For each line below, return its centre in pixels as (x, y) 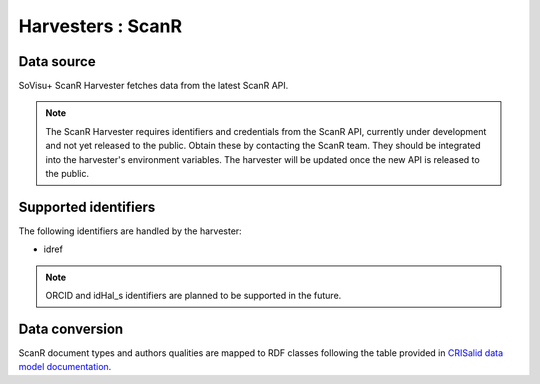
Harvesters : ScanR (100, 26)
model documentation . (65, 367)
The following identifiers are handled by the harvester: (130, 231)
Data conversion (71, 328)
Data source (57, 61)
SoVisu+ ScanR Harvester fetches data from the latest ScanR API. (153, 86)
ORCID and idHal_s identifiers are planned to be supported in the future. (193, 296)
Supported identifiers (87, 206)
